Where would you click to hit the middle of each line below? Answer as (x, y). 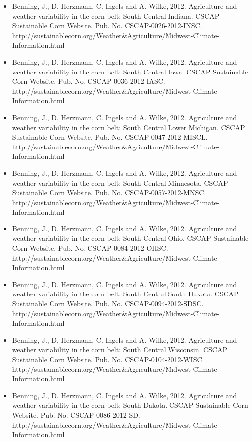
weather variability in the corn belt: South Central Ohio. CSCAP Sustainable (130, 238)
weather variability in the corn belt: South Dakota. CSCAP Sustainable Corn (130, 405)
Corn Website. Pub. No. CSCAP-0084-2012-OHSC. (90, 248)
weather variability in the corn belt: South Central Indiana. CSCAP (116, 16)
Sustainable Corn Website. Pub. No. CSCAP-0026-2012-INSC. (107, 26)
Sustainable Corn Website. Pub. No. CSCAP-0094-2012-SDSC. (108, 304)
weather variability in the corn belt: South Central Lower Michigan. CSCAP (128, 127)
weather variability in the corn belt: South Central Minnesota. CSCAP (120, 183)
